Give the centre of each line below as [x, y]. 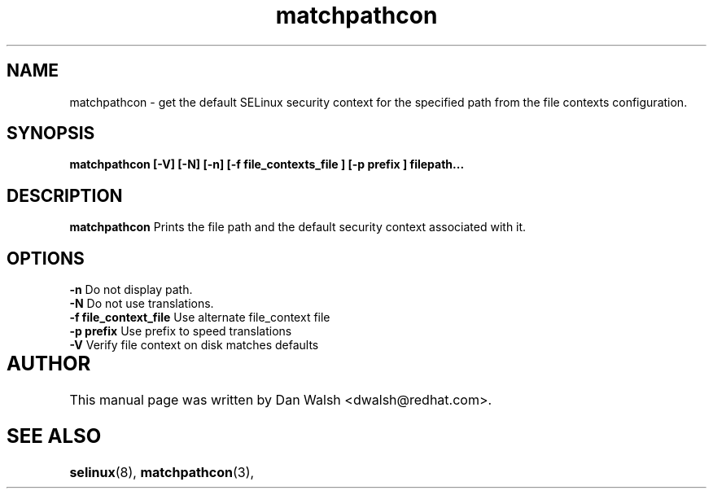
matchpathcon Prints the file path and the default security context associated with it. [298, 227]
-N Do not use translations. [142, 304]
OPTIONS [46, 258]
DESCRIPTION [65, 195]
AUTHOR [49, 364]
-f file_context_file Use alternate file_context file [200, 318]
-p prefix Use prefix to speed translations [181, 331]
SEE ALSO [54, 436]
